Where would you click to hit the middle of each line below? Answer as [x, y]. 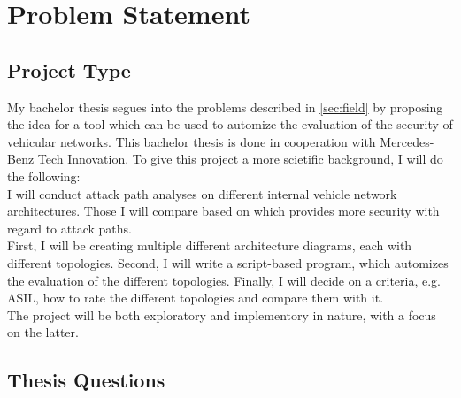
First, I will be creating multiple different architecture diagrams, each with [210, 245]
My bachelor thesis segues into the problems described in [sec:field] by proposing [225, 107]
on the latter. [43, 332]
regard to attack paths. [69, 228]
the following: [44, 176]
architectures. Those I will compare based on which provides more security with [223, 211]
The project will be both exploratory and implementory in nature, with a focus [222, 314]
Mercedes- [407, 141]
